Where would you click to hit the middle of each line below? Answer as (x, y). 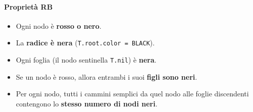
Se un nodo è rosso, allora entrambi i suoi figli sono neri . (107, 76)
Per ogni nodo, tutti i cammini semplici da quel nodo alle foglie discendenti (132, 94)
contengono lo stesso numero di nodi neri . (87, 103)
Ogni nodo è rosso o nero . (59, 25)
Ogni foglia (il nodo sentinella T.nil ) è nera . (86, 60)
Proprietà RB (29, 6)
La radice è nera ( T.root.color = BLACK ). (85, 43)
